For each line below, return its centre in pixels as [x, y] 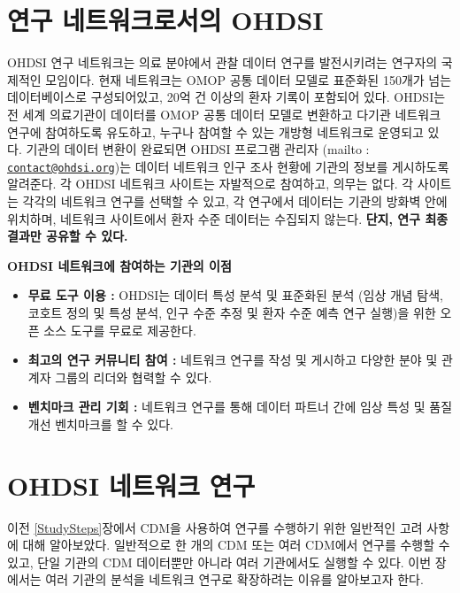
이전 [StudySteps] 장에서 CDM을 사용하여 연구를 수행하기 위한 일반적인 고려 [215, 527]
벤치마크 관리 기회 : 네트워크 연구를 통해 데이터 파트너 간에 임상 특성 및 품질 [240, 407]
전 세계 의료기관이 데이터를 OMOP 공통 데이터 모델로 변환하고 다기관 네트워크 [224, 114]
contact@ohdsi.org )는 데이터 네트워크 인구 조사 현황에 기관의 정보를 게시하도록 [228, 166]
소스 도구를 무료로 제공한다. [120, 330]
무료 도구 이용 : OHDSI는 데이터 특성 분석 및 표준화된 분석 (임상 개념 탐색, [236, 295]
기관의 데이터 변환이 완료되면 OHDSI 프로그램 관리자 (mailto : [198, 149]
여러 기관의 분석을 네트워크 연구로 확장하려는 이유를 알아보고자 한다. [234, 579]
